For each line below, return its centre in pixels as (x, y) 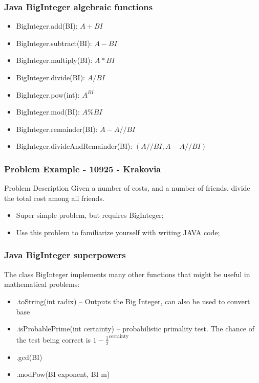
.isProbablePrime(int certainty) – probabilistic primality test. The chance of (135, 329)
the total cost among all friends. (54, 198)
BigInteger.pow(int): (48, 94)
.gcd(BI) (29, 357)
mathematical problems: (42, 284)
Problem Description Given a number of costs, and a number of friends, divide (127, 188)
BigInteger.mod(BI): (48, 112)
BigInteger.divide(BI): (51, 77)
